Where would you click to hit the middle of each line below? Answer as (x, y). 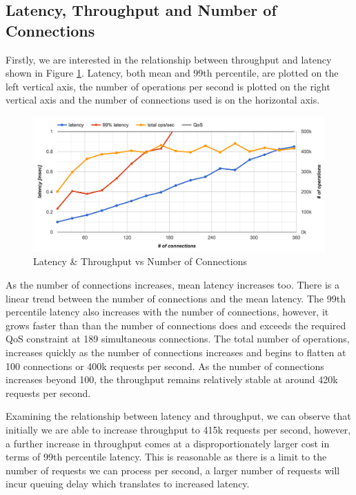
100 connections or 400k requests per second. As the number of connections (165, 366)
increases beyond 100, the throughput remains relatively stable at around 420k (172, 379)
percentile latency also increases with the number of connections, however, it (167, 312)
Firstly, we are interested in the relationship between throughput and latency (169, 59)
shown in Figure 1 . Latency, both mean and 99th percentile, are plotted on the (172, 73)
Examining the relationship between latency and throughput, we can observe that (178, 416)
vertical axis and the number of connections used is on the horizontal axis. (163, 100)
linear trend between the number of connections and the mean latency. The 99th (176, 298)
